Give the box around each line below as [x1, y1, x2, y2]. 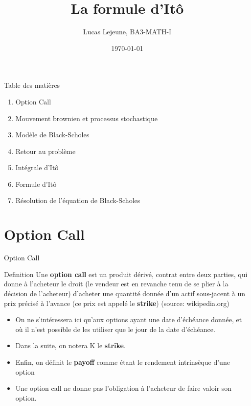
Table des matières [4, 80, 60, 90]
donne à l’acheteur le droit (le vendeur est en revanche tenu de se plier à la [4, 279, 228, 289]
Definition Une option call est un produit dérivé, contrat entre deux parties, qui [4, 269, 248, 279]
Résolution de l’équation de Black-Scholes [15, 195, 140, 205]
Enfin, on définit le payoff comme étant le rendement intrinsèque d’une [15, 356, 230, 367]
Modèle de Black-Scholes [15, 129, 90, 140]
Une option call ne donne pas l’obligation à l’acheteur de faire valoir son [15, 383, 232, 393]
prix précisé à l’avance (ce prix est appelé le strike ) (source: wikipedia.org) [4, 298, 229, 308]
